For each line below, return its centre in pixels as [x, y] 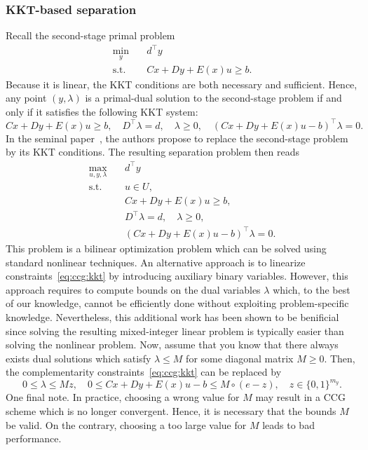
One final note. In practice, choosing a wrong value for [123, 397]
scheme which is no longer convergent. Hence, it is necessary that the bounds [171, 410]
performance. [34, 438]
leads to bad [288, 424]
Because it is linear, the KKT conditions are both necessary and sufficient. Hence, [182, 84]
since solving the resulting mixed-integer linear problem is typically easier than [175, 330]
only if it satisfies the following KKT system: [102, 111]
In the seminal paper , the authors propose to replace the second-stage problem [177, 138]
